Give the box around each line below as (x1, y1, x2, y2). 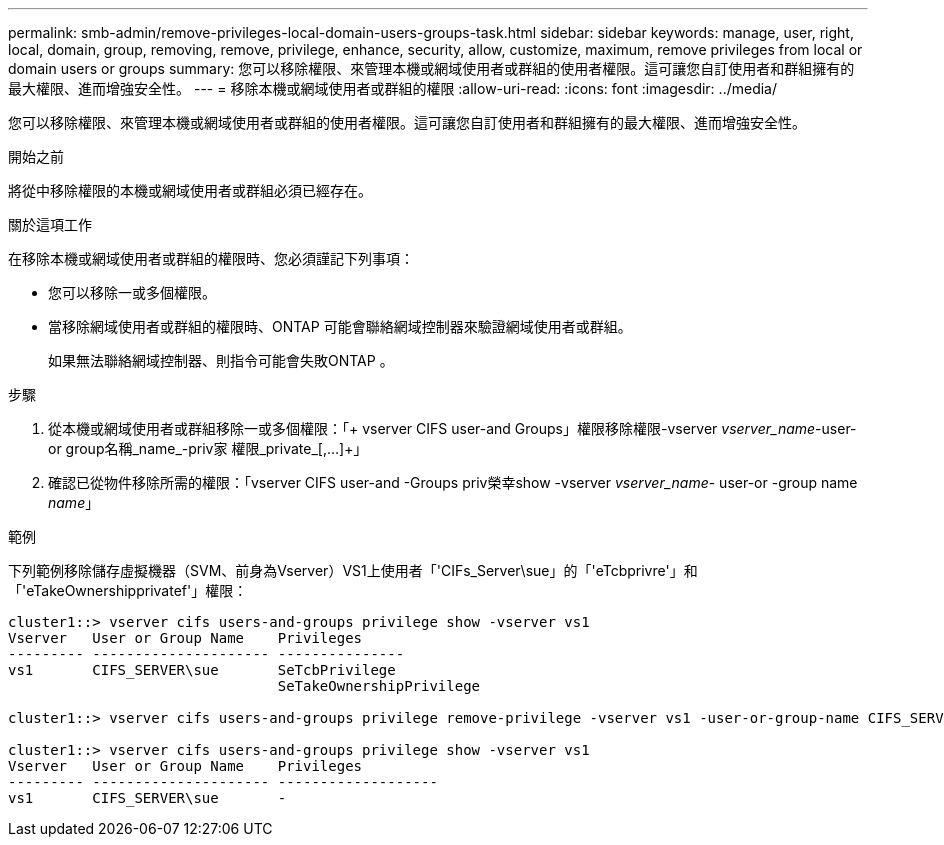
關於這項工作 (8, 216, 92, 233)
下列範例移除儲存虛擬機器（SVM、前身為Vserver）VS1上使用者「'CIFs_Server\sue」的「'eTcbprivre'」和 (8, 562, 698, 579)
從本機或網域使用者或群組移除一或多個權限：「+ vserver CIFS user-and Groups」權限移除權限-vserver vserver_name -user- (48, 420, 857, 437)
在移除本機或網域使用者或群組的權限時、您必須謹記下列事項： (8, 250, 414, 267)
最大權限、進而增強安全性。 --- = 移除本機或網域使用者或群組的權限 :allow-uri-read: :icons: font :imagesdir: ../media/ (8, 80, 778, 97)
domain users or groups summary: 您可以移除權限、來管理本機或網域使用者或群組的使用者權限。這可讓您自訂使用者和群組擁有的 (8, 60, 855, 77)
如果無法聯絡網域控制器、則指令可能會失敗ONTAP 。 (48, 352, 394, 369)
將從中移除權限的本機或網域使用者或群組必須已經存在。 (8, 182, 372, 199)
